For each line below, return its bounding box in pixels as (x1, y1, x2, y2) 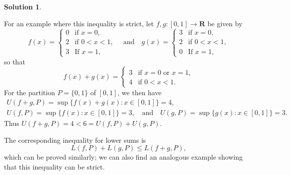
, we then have (117, 87, 162, 98)
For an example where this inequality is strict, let (4, 18, 154, 28)
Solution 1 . (4, 1, 42, 11)
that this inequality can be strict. (4, 161, 105, 172)
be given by (207, 18, 242, 28)
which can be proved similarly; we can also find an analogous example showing (4, 152, 243, 162)
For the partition (4, 87, 55, 98)
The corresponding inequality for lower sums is (4, 134, 146, 145)
